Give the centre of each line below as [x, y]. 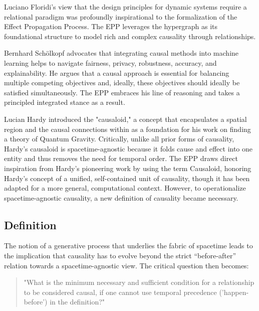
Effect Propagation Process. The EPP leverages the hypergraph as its [111, 26]
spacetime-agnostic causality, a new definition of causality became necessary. [121, 197]
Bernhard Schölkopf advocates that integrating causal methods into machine [121, 53]
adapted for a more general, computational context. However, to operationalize [125, 188]
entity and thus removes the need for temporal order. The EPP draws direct [121, 158]
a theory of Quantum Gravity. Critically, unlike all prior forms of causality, [119, 139]
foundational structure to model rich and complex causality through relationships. [130, 36]
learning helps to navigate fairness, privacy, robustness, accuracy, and [110, 62]
